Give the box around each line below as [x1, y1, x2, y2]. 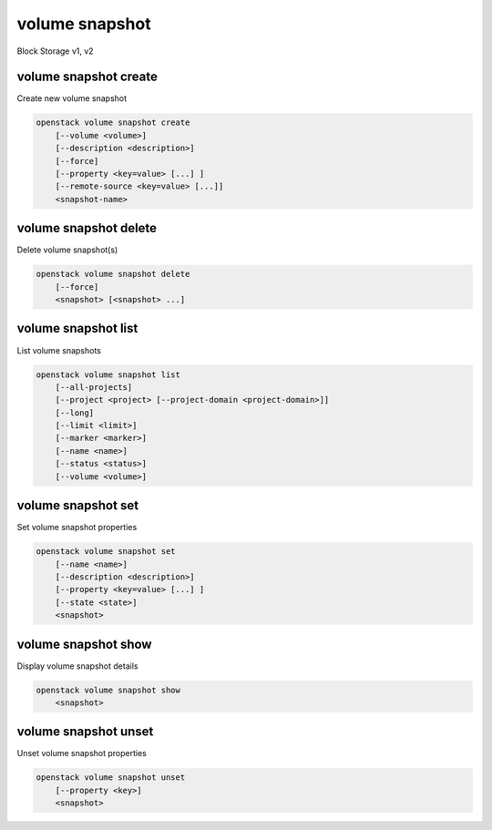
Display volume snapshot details [16, 661, 138, 671]
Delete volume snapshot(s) [16, 244, 118, 255]
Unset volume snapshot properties [16, 748, 148, 759]
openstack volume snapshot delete [36, 269, 190, 280]
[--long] [55, 407, 95, 418]
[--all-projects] [55, 382, 133, 392]
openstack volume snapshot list [36, 369, 181, 380]
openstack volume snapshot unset [36, 773, 186, 783]
